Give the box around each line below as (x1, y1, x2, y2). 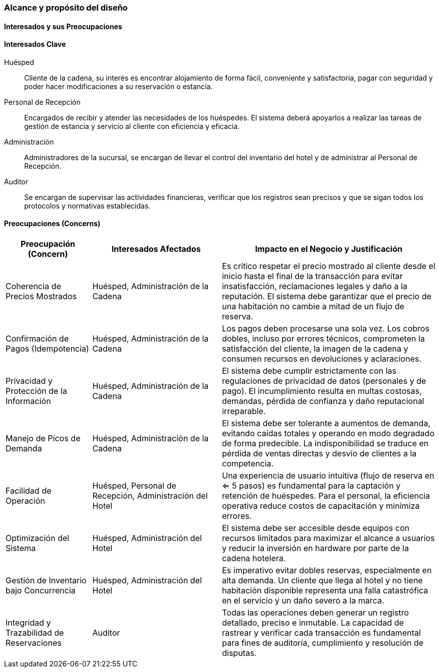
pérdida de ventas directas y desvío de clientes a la (222, 448, 417, 459)
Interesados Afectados (111, 244, 201, 254)
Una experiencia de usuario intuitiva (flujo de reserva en (222, 471, 434, 481)
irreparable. (222, 406, 266, 417)
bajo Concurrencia (6, 585, 76, 596)
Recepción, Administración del (92, 491, 208, 501)
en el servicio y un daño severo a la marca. (222, 595, 385, 606)
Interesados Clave (4, 40, 66, 49)
